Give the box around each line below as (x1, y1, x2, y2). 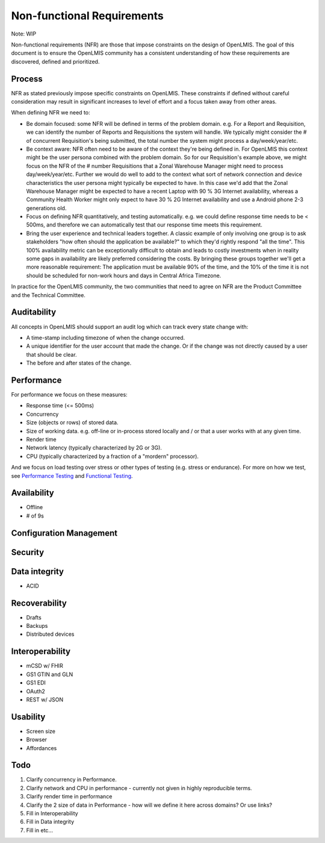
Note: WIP (11, 30, 37, 37)
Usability (11, 712, 46, 722)
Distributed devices (26, 630, 75, 638)
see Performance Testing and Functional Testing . (11, 472, 133, 479)
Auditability (11, 307, 57, 318)
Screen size (26, 727, 56, 735)
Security (11, 547, 45, 557)
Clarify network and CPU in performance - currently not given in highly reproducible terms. (26, 784, 252, 792)
